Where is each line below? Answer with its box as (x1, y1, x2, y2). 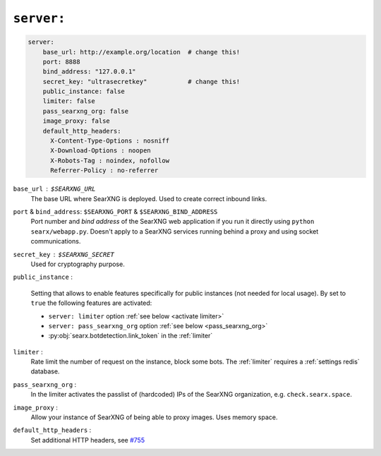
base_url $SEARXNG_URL (13, 185, 96, 193)
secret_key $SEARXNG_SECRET (13, 251, 114, 258)
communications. (30, 237, 81, 246)
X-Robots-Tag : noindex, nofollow (50, 156, 169, 164)
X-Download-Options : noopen (50, 147, 151, 155)
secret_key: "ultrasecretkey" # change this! (42, 78, 241, 85)
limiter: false (42, 97, 95, 105)
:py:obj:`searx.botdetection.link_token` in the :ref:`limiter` (48, 332, 213, 340)
